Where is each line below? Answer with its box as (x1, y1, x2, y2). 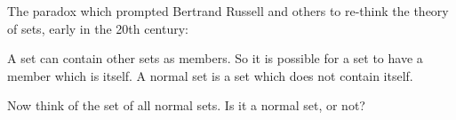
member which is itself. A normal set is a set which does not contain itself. (7, 66, 413, 84)
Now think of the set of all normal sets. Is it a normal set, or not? (7, 96, 365, 115)
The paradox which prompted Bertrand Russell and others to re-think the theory (7, 2, 449, 20)
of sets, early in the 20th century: (7, 19, 189, 37)
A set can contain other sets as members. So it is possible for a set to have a (7, 49, 423, 68)
